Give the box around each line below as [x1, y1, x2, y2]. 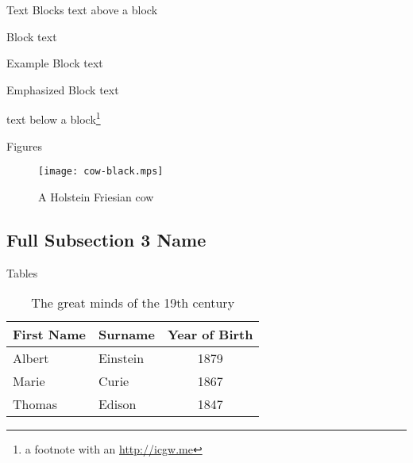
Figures [6, 137, 43, 154]
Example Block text [6, 55, 103, 71]
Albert [13, 349, 49, 368]
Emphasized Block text [6, 81, 119, 98]
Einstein [98, 349, 145, 368]
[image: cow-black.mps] [38, 166, 164, 178]
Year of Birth [167, 325, 253, 344]
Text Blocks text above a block [6, 2, 158, 17]
